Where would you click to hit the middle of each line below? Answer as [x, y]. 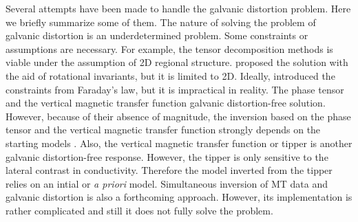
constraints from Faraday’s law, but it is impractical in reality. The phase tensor [175, 89]
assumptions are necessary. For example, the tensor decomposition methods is [169, 48]
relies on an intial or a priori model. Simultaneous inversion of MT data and [167, 183]
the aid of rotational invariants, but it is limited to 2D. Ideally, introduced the [170, 75]
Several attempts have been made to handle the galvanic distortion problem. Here [178, 8]
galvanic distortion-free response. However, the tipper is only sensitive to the [167, 156]
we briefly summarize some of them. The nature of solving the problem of [161, 22]
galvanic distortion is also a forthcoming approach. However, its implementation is [179, 197]
